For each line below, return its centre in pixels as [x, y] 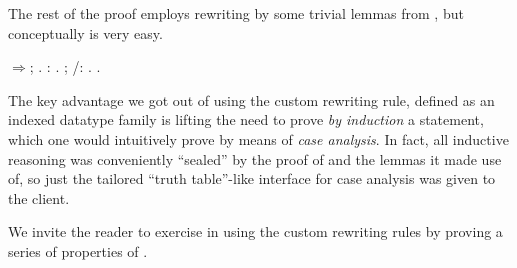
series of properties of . [78, 250]
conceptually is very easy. [85, 32]
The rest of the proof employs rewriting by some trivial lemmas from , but [236, 13]
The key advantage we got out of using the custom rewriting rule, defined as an [251, 99]
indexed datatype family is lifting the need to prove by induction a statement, [246, 119]
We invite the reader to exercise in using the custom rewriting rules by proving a [255, 231]
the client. [39, 197]
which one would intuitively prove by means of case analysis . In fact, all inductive [258, 138]
